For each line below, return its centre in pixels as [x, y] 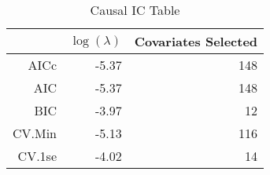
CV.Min [35, 133]
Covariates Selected [196, 41]
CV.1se [37, 156]
